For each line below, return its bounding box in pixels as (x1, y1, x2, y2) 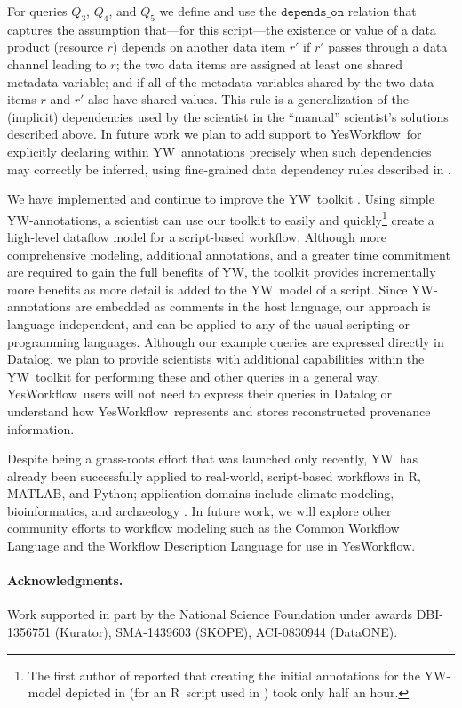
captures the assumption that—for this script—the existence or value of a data (7, 20, 436, 38)
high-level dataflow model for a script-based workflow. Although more (7, 227, 386, 245)
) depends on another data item (112, 37, 286, 56)
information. (7, 419, 75, 438)
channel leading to (7, 54, 107, 73)
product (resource (7, 37, 103, 56)
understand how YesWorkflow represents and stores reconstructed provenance (7, 401, 431, 420)
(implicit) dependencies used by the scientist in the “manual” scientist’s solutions (7, 107, 449, 125)
